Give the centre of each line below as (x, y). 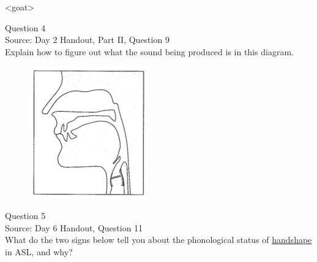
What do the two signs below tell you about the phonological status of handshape (158, 240)
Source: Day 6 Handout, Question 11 (74, 227)
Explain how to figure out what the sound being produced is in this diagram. (149, 51)
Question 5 (25, 215)
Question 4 (25, 27)
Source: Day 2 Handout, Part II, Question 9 (87, 40)
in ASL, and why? (39, 251)
